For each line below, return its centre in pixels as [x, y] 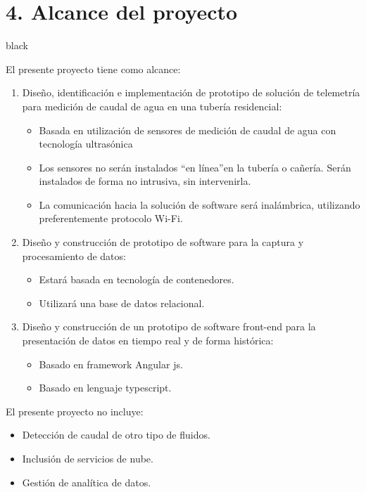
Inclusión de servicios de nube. [88, 458]
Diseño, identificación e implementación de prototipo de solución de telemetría [191, 92]
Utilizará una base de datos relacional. [122, 303]
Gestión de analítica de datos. [87, 482]
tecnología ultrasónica [86, 144]
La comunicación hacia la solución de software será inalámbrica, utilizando [200, 204]
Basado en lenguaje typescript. [105, 388]
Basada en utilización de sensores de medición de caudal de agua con [188, 130]
